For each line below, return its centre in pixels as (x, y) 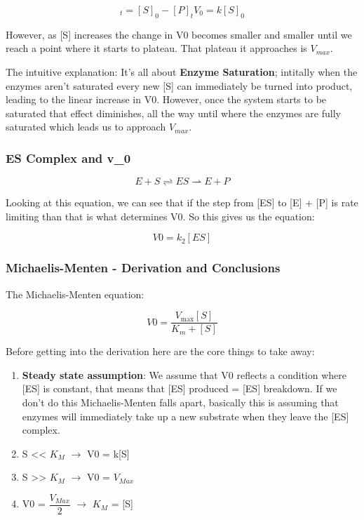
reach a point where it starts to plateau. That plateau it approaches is (156, 48)
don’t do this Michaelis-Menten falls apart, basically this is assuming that (180, 402)
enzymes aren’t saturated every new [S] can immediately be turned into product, (179, 85)
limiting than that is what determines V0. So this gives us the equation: (160, 216)
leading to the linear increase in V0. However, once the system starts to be (166, 99)
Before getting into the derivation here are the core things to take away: (160, 351)
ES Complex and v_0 (68, 158)
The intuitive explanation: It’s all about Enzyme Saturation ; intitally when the (182, 71)
